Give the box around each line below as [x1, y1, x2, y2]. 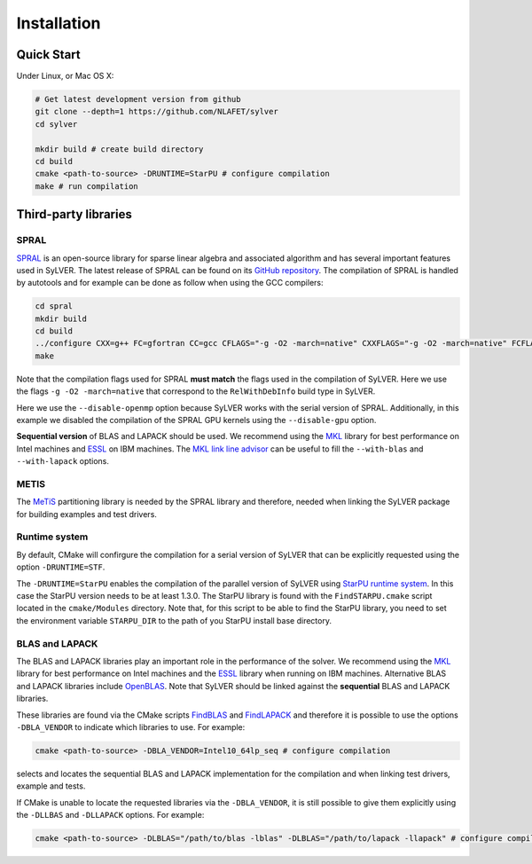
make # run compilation [35, 181, 139, 191]
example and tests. [16, 781, 86, 791]
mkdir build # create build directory [35, 144, 204, 154]
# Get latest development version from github [35, 94, 241, 105]
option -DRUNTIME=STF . [16, 562, 106, 572]
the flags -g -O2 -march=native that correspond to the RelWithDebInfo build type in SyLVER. [16, 386, 376, 397]
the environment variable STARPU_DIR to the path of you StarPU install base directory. [16, 615, 332, 625]
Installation [16, 13, 101, 33]
